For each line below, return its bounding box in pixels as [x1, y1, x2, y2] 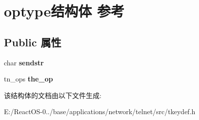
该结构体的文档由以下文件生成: [4, 90, 101, 100]
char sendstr [4, 57, 44, 67]
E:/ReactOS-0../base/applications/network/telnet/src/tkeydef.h [4, 106, 196, 117]
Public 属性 [4, 34, 61, 49]
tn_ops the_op [4, 74, 53, 84]
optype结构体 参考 [4, 1, 124, 21]
